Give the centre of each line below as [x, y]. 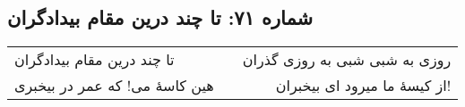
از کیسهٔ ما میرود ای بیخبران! [363, 86]
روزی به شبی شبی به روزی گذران [347, 60]
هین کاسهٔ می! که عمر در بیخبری [114, 86]
